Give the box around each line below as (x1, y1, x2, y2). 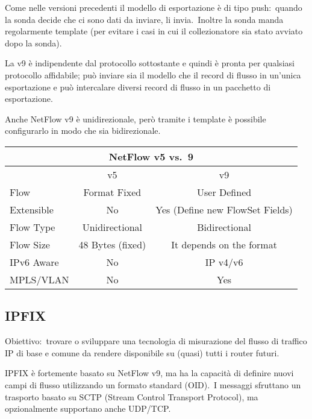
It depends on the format (171, 237, 277, 251)
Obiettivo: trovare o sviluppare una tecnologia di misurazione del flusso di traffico (5, 335, 307, 347)
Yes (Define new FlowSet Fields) (155, 202, 293, 216)
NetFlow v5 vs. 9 (108, 149, 194, 163)
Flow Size (10, 237, 50, 251)
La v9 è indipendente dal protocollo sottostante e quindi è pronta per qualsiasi (5, 57, 295, 69)
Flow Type (10, 219, 55, 234)
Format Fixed (83, 184, 142, 199)
